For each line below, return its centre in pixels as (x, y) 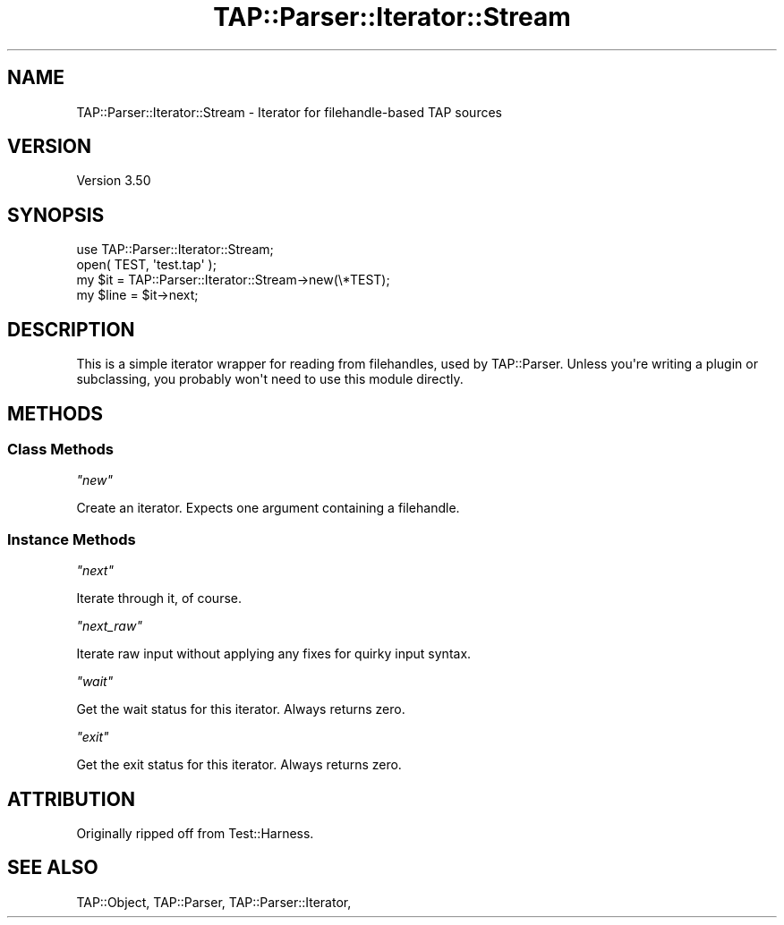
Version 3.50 (114, 181)
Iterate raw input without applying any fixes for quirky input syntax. (274, 654)
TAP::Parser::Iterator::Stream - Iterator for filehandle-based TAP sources (289, 112)
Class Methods (60, 449)
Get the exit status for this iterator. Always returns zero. (239, 765)
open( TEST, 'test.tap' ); (146, 265)
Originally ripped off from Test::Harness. (195, 833)
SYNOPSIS (56, 215)
